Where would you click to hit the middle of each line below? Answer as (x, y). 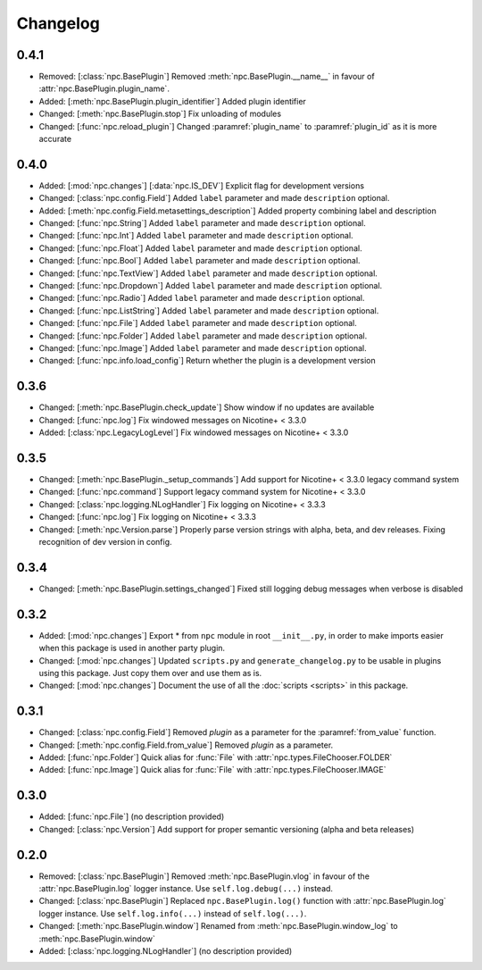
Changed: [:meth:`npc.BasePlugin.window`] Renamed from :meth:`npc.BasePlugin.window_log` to (218, 926)
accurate (55, 139)
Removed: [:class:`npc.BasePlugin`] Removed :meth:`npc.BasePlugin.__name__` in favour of (207, 77)
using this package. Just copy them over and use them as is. (150, 673)
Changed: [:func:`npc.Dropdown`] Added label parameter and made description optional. (211, 286)
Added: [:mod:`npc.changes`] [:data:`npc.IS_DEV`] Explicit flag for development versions (202, 185)
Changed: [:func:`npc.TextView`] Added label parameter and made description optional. (208, 273)
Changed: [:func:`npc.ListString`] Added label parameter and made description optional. (209, 310)
